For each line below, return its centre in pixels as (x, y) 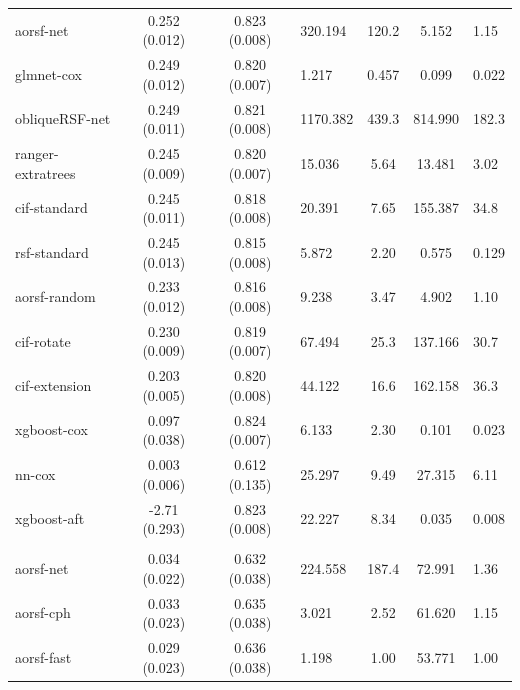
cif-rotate (43, 340)
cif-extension (53, 385)
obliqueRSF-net (63, 118)
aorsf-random (55, 296)
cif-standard (51, 207)
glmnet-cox (48, 73)
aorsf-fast (43, 656)
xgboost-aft (50, 518)
